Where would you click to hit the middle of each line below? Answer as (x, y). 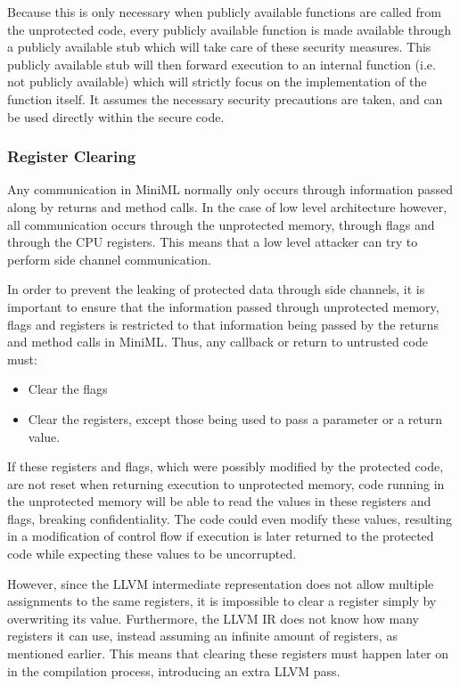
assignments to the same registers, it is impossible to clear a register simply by (222, 601)
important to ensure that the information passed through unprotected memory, (223, 306)
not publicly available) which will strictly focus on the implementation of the (217, 82)
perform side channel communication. (109, 259)
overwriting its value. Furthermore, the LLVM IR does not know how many (213, 618)
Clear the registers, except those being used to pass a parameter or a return (235, 418)
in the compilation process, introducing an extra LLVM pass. (174, 670)
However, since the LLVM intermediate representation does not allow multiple (221, 583)
